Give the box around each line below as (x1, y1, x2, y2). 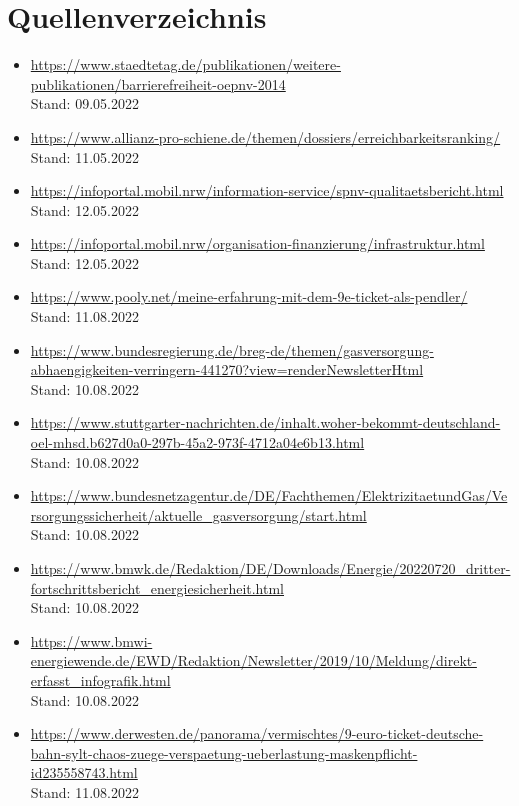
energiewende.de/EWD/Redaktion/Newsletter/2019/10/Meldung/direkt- (30, 650, 477, 671)
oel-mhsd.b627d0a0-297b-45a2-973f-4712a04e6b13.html (30, 432, 365, 453)
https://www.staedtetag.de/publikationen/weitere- (30, 54, 341, 75)
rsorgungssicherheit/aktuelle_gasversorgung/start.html (30, 504, 367, 525)
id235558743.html (30, 762, 138, 783)
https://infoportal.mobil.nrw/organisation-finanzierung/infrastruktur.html (30, 233, 485, 254)
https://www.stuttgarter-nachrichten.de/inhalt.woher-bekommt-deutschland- (30, 412, 501, 433)
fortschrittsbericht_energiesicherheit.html (30, 577, 285, 598)
